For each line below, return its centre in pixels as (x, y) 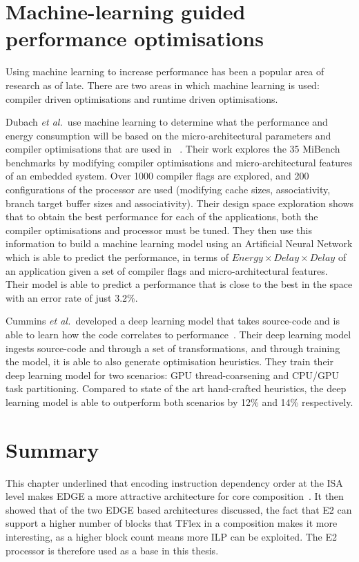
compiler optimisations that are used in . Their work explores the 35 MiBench (173, 149)
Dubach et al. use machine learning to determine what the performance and (167, 122)
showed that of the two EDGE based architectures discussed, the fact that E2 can (179, 509)
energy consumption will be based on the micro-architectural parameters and (168, 135)
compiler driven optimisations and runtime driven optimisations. (142, 98)
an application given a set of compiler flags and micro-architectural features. (167, 270)
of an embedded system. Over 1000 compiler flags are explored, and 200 (157, 176)
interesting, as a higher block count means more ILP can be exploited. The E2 (172, 537)
